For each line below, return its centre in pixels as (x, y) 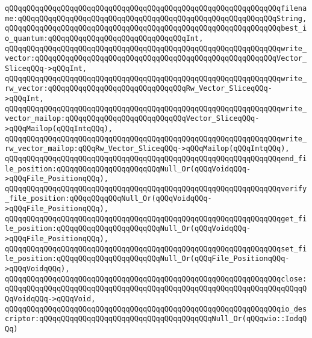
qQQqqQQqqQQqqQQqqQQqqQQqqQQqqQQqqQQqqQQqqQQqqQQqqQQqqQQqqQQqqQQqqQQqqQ (156, 289)
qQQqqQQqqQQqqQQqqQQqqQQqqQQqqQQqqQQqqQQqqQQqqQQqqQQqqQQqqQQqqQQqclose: (156, 279)
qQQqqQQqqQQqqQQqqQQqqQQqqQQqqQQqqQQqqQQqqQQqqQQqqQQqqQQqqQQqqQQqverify (156, 189)
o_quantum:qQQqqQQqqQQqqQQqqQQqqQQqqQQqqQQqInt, (104, 38)
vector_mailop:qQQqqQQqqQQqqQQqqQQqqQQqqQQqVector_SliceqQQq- (132, 119)
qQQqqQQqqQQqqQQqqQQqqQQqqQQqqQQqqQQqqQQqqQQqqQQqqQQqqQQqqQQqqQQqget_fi (156, 219)
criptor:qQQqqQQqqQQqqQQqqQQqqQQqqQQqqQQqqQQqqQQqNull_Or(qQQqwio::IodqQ (156, 319)
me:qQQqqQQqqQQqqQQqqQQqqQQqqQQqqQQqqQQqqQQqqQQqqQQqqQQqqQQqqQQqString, (156, 18)
